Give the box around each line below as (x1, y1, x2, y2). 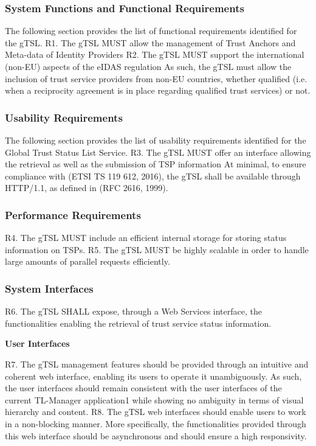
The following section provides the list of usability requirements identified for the (5, 134, 306, 146)
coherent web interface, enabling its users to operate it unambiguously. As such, (5, 369, 302, 382)
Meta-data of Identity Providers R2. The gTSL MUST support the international (5, 48, 304, 61)
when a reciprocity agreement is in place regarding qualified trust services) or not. (5, 84, 311, 97)
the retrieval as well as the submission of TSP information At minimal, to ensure (5, 158, 306, 170)
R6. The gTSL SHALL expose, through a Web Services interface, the (5, 305, 262, 318)
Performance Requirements (5, 207, 141, 222)
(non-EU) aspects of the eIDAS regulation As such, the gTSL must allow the (5, 60, 292, 72)
